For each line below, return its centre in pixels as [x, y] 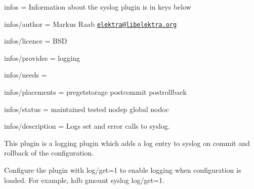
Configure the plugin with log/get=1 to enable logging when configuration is [123, 170]
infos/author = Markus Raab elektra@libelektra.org [91, 24]
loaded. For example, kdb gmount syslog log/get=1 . [84, 180]
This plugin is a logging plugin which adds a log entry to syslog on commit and [127, 143]
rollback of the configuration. [49, 153]
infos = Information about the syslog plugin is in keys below [98, 7]
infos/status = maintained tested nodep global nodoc [87, 109]
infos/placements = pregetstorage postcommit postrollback [95, 92]
